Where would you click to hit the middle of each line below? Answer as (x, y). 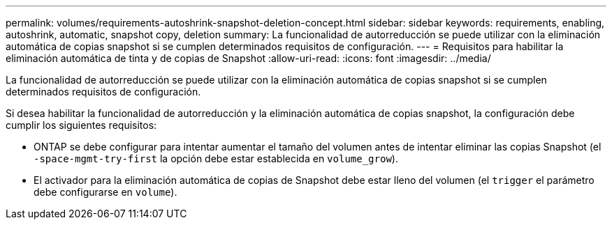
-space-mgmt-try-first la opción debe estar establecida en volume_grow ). (216, 158)
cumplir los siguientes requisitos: (81, 125)
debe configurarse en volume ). (105, 192)
